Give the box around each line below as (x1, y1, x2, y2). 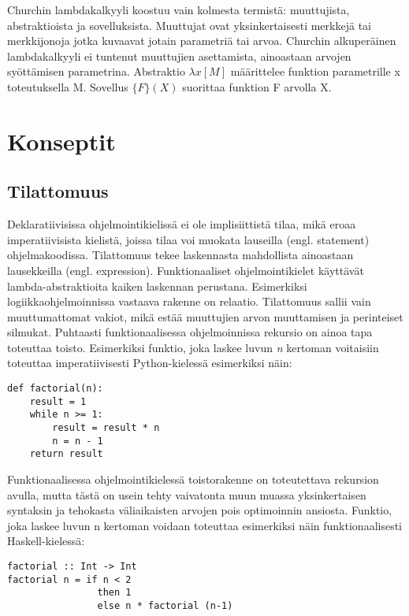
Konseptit (7, 124, 116, 157)
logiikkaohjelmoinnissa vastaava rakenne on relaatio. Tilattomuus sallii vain (7, 293, 371, 310)
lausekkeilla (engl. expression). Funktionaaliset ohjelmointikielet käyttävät (7, 262, 364, 278)
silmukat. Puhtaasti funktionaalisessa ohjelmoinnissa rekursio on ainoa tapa (7, 324, 373, 340)
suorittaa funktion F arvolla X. (182, 78, 332, 95)
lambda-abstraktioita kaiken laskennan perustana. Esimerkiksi (7, 277, 307, 294)
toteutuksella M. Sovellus (7, 78, 128, 95)
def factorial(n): (7, 383, 103, 395)
